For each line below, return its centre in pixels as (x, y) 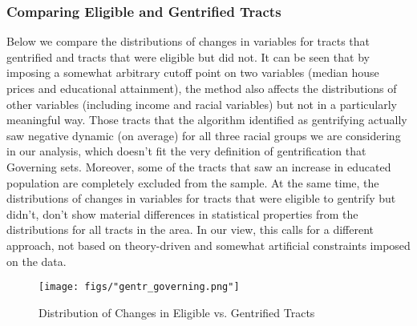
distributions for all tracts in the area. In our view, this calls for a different (190, 229)
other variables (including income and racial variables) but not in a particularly (202, 104)
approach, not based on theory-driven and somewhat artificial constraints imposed (208, 245)
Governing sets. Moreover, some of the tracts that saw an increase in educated (199, 166)
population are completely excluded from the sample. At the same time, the (193, 182)
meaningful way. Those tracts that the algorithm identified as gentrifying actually (207, 120)
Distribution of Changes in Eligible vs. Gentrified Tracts (177, 312)
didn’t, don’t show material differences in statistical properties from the (182, 213)
